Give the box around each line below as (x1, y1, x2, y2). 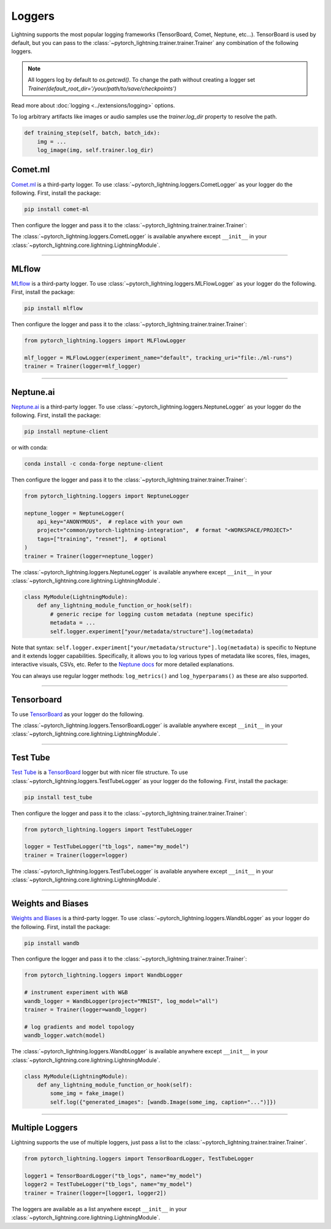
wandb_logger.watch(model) (24, 1032, 105, 1039)
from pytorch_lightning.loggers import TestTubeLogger (24, 826, 192, 833)
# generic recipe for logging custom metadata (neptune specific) (50, 611, 254, 617)
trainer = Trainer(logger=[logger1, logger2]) (24, 1189, 167, 1196)
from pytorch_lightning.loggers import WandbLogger (24, 972, 183, 979)
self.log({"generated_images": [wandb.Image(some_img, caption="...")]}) (50, 1098, 277, 1106)
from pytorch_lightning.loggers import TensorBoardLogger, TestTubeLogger (24, 1155, 254, 1162)
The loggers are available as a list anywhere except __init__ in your (11, 1205, 187, 1212)
